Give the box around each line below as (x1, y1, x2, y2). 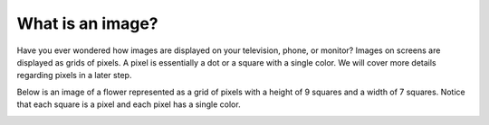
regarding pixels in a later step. (16, 70, 132, 81)
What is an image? (16, 13, 158, 33)
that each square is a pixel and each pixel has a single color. (16, 99, 241, 110)
